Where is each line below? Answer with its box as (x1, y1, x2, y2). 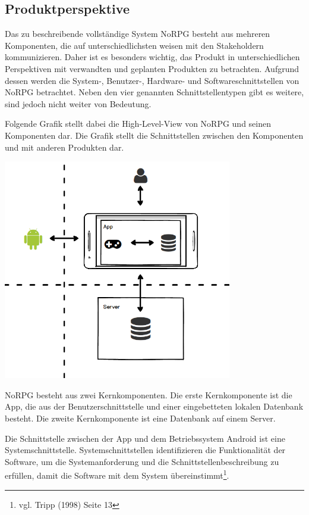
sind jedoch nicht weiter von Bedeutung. (5, 97, 152, 110)
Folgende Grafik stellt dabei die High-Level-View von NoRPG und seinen (5, 117, 272, 130)
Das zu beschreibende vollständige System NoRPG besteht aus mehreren (5, 27, 270, 40)
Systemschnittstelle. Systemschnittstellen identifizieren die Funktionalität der (5, 444, 286, 456)
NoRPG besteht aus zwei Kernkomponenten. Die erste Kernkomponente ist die (5, 388, 292, 401)
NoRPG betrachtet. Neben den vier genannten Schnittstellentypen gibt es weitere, (5, 86, 304, 98)
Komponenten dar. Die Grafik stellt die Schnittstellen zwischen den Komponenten (5, 129, 304, 141)
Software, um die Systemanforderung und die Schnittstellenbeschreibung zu (5, 455, 279, 467)
